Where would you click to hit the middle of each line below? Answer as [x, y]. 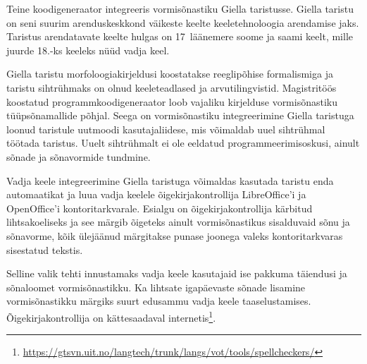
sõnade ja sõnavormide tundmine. [79, 156]
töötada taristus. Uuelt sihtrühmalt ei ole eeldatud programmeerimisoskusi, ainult [183, 143]
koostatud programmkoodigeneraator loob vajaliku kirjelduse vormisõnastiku [172, 101]
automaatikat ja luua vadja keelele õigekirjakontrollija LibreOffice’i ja [156, 194]
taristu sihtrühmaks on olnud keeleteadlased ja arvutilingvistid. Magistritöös [172, 87]
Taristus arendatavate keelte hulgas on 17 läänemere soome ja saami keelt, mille [180, 36]
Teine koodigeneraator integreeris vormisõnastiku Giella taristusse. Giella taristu [180, 8]
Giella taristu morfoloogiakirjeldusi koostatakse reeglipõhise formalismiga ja [170, 74]
